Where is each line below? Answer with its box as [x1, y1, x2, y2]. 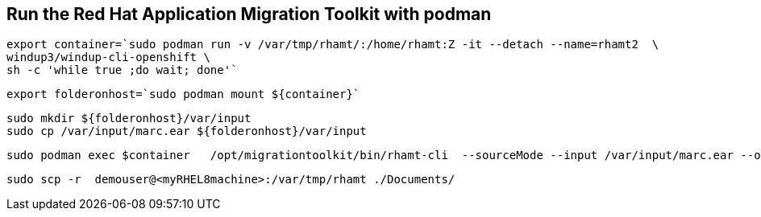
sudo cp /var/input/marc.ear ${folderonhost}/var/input [6, 125, 367, 138]
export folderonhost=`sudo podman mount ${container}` [6, 88, 360, 101]
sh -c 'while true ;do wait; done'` [6, 63, 238, 77]
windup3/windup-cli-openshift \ [6, 51, 210, 64]
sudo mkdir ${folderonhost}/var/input [6, 112, 252, 125]
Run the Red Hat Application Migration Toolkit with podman [6, 4, 492, 24]
